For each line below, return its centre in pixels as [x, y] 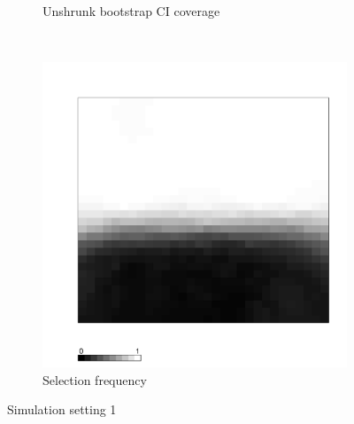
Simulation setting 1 [62, 409]
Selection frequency [95, 379]
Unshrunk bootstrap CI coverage [131, 11]
